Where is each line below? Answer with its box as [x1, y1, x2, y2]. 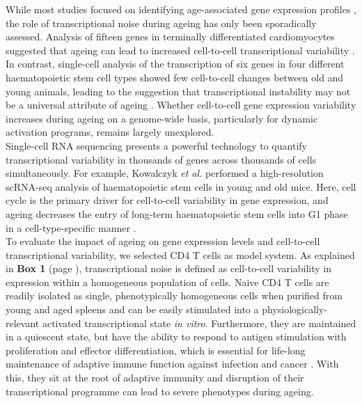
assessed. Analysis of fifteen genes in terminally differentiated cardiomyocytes [6, 29, 335, 44]
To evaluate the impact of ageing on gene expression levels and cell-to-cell [6, 234, 320, 248]
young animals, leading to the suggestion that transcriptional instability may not [6, 84, 351, 98]
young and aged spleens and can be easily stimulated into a [6, 302, 259, 317]
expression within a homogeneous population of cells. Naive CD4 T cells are [6, 274, 329, 289]
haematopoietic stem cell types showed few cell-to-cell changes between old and [6, 70, 344, 84]
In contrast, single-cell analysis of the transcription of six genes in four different [6, 56, 345, 71]
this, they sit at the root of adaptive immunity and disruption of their [6, 370, 304, 385]
